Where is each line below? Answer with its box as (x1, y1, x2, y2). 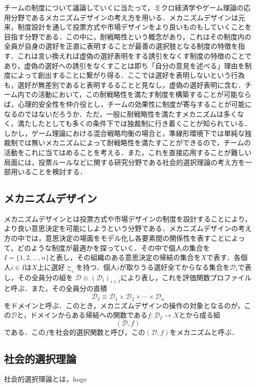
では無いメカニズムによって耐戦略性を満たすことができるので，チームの (17, 137, 251, 148)
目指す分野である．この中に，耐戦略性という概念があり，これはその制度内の (4, 31, 252, 41)
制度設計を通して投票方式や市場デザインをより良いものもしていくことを (17, 22, 252, 32)
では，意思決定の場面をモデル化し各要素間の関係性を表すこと (24, 233, 224, 243)
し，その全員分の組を (4, 272, 73, 282)
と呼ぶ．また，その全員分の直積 (4, 283, 107, 293)
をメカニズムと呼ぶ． (169, 326, 239, 337)
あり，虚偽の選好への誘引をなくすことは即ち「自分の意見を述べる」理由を (4, 60, 245, 70)
